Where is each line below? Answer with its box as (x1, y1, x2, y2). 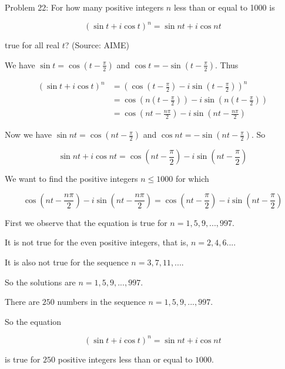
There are (5, 295, 40, 308)
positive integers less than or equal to (58, 353, 193, 365)
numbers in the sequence (57, 295, 146, 308)
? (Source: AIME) (65, 39, 129, 51)
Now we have (5, 128, 52, 141)
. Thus (215, 58, 239, 71)
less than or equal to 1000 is (173, 1, 275, 13)
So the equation (5, 315, 62, 327)
